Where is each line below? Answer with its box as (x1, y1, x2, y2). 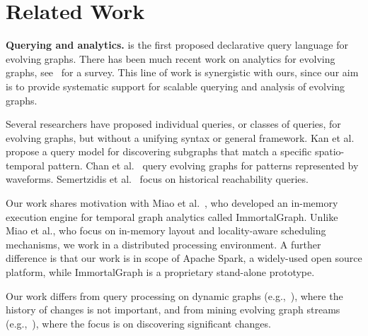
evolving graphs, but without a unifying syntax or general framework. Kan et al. (6, 130, 355, 145)
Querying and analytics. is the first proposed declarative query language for (6, 37, 348, 52)
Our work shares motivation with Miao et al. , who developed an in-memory (6, 196, 338, 210)
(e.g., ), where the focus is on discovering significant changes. (6, 316, 271, 330)
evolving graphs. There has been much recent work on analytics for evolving (6, 51, 335, 66)
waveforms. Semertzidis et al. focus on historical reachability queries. (6, 172, 309, 186)
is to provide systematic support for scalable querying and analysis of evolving (6, 78, 345, 93)
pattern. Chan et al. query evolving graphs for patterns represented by (47, 157, 359, 172)
